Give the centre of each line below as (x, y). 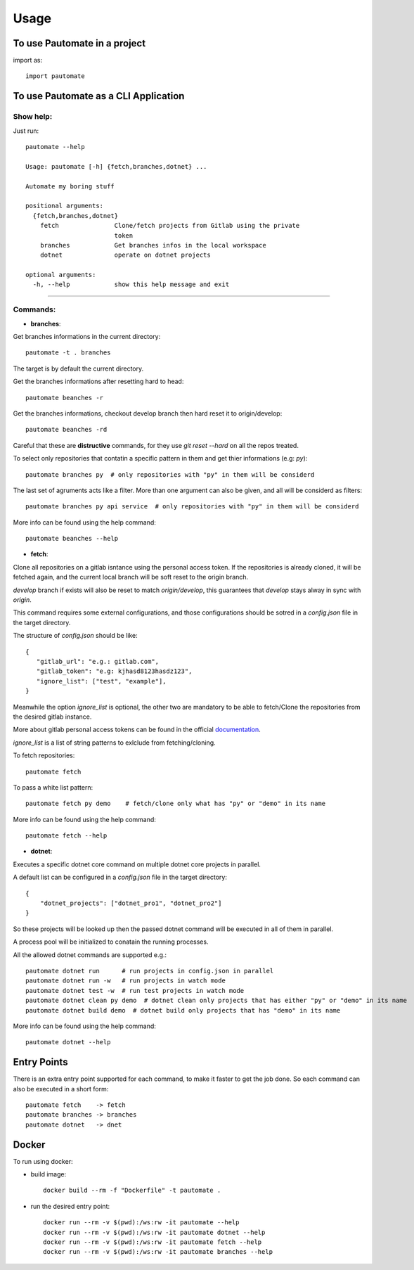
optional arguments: (61, 275)
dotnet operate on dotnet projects (125, 255)
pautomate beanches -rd (66, 430)
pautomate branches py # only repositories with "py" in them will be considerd (170, 474)
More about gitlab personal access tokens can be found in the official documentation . (137, 730)
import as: (27, 60)
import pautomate (55, 76)
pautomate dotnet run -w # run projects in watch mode (126, 981)
